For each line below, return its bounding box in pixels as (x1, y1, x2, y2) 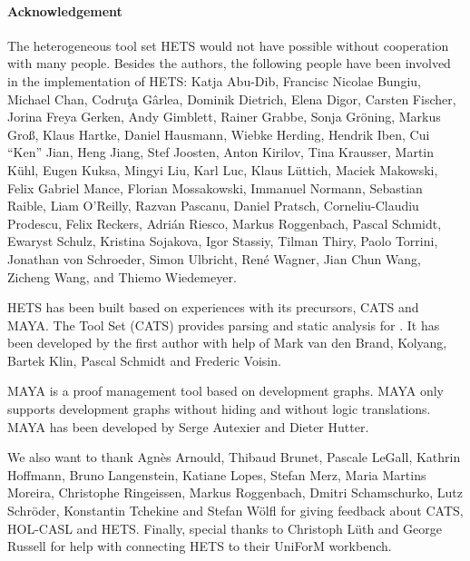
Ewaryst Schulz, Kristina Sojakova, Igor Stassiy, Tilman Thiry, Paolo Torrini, (7, 231, 438, 251)
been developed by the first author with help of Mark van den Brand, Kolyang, (7, 333, 447, 352)
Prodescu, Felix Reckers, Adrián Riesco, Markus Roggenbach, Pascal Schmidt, (7, 213, 442, 232)
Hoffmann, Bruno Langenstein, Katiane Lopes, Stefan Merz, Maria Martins (7, 465, 426, 484)
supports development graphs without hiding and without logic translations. (7, 399, 431, 418)
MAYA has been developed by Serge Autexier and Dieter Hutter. (7, 417, 369, 436)
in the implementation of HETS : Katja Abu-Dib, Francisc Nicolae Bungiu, (7, 71, 421, 90)
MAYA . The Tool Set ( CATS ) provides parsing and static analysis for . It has (7, 315, 440, 334)
